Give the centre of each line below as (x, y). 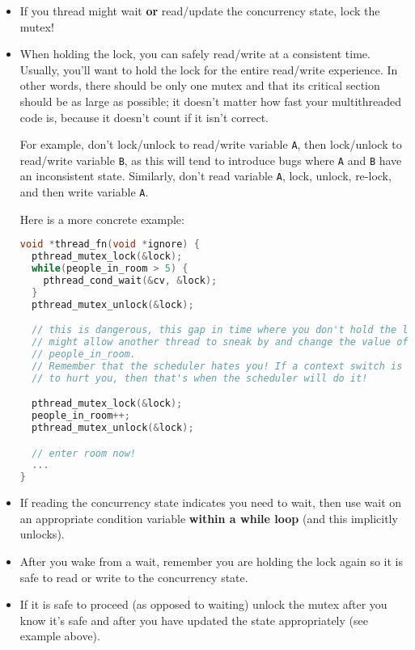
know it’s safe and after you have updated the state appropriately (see (194, 620)
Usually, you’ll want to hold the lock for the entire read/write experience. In (209, 69)
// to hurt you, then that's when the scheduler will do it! (200, 378)
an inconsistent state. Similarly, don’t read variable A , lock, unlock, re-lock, (205, 176)
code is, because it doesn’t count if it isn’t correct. (144, 117)
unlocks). (42, 534)
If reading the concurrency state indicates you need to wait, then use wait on (211, 502)
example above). (60, 636)
